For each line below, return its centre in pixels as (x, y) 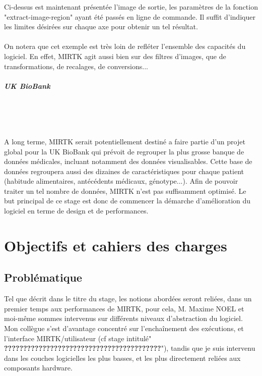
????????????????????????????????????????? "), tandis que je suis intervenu (130, 348)
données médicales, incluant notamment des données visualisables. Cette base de (128, 161)
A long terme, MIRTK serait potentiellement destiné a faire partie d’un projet (125, 141)
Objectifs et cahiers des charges (116, 245)
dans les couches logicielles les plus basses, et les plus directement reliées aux (122, 358)
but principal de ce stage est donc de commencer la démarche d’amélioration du (127, 201)
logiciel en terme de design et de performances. (76, 211)
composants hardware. (38, 368)
